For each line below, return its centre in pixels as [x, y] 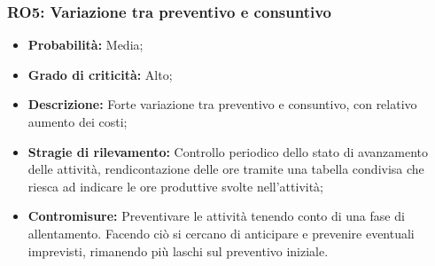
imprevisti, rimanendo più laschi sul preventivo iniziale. [178, 250]
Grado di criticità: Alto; [100, 74]
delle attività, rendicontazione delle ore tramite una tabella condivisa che [226, 169]
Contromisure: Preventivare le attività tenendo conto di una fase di [216, 216]
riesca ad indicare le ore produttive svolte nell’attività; [176, 186]
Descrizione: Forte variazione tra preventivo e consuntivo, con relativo [222, 104]
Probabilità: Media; [85, 45]
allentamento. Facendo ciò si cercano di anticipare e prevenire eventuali [221, 233]
